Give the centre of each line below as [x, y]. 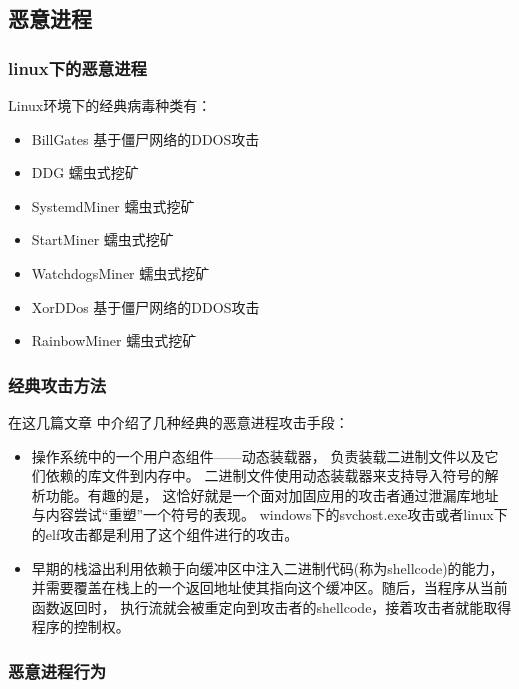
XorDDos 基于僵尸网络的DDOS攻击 [145, 306]
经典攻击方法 [57, 384]
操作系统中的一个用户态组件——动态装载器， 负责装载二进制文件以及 [258, 455]
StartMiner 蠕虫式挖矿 [102, 239]
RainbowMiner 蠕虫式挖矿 [114, 340]
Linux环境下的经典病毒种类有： [110, 105]
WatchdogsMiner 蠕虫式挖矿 [120, 272]
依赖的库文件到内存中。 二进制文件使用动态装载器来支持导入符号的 [265, 475]
